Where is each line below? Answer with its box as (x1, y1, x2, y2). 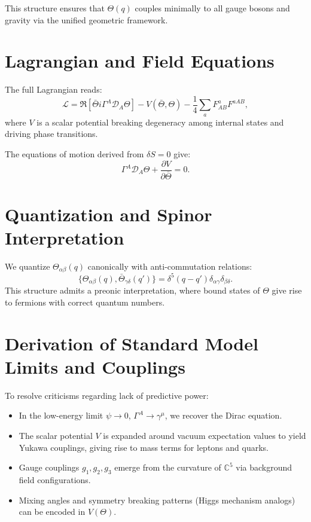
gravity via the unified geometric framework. (5, 13, 168, 26)
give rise (272, 284, 302, 297)
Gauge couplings (19, 461, 80, 474)
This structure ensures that (5, 2, 105, 14)
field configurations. (19, 474, 91, 486)
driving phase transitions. (5, 127, 98, 140)
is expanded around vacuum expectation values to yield (103, 429, 306, 442)
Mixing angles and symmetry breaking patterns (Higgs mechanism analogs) (19, 493, 295, 506)
